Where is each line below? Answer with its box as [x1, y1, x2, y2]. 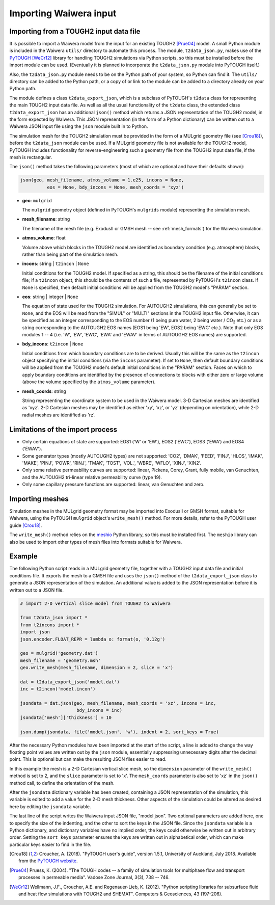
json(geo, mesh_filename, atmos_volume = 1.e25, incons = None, [20, 177, 184, 183]
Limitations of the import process [9, 425, 118, 434]
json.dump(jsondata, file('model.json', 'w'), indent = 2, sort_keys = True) [20, 729, 219, 735]
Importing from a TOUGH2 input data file [9, 27, 141, 36]
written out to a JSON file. [9, 587, 64, 593]
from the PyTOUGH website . [18, 858, 78, 864]
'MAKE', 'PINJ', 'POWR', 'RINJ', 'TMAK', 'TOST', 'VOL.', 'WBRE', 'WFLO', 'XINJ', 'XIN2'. [22, 460, 202, 466]
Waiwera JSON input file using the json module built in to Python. [9, 123, 148, 129]
